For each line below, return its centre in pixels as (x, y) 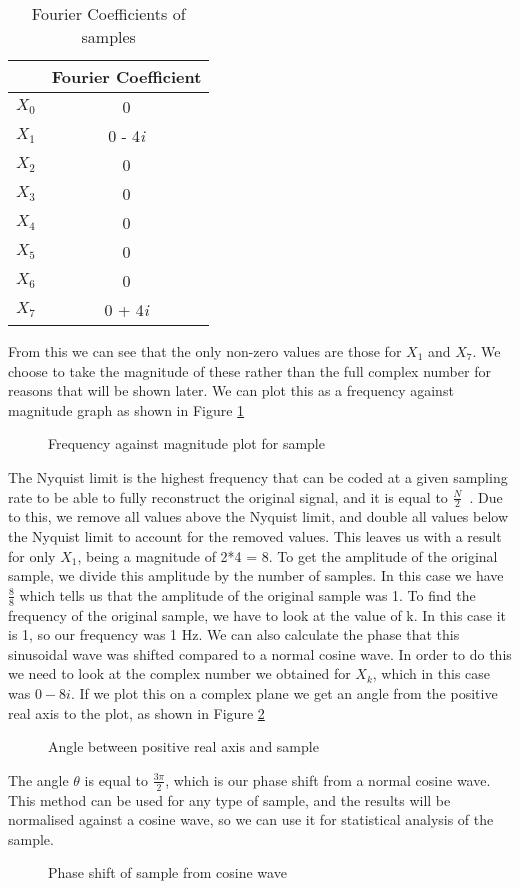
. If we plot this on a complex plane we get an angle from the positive (284, 692)
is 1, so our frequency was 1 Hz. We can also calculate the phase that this (234, 634)
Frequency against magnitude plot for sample (186, 443)
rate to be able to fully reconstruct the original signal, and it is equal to (228, 496)
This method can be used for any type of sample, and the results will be (229, 799)
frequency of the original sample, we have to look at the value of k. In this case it (257, 614)
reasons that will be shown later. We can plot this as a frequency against (231, 390)
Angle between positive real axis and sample (183, 746)
